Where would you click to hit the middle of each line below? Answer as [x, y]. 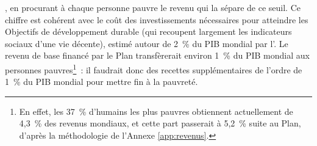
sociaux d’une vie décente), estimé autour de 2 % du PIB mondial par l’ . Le [147, 43]
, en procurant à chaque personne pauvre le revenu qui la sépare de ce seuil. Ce [153, 7]
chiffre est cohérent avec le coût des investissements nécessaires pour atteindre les [157, 19]
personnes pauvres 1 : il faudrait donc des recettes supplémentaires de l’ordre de [154, 68]
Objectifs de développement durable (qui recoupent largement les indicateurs [148, 31]
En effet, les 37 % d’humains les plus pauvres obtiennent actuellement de [156, 111]
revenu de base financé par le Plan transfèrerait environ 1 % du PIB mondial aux [157, 55]
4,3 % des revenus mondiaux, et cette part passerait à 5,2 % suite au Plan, [160, 123]
